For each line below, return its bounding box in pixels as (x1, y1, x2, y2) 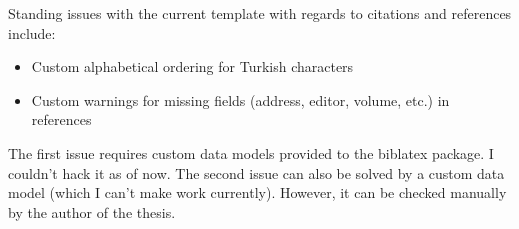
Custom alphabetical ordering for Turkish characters (31, 56, 354, 77)
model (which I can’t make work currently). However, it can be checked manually (8, 182, 507, 203)
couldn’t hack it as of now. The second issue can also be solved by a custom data (8, 162, 505, 183)
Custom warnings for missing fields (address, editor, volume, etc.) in (31, 89, 450, 110)
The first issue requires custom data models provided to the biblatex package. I (8, 142, 494, 163)
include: (8, 22, 56, 43)
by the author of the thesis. (8, 201, 176, 222)
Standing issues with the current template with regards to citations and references (8, 3, 512, 23)
